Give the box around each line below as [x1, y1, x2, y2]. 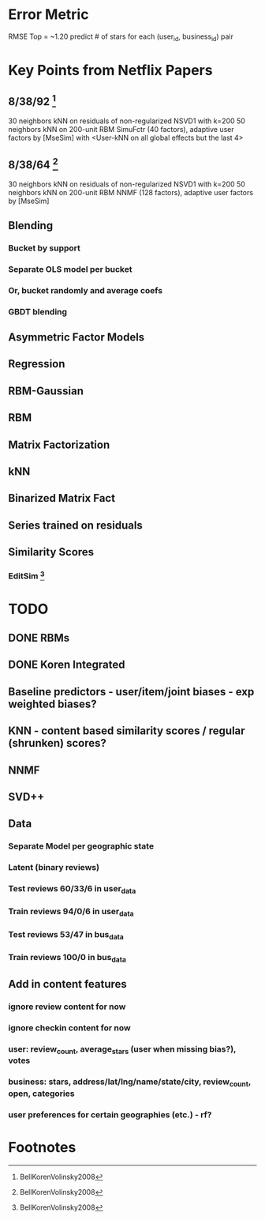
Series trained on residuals [8, 518, 144, 532]
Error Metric [8, 6, 89, 24]
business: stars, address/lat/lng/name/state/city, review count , [8, 1076, 252, 1089]
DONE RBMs [8, 631, 70, 645]
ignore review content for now [8, 1001, 126, 1012]
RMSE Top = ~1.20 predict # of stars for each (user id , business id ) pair [8, 32, 234, 43]
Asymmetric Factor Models [8, 330, 145, 345]
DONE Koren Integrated [8, 658, 125, 672]
